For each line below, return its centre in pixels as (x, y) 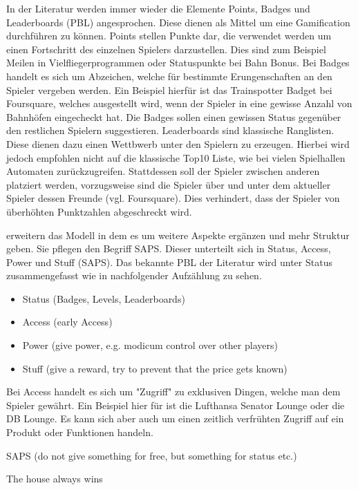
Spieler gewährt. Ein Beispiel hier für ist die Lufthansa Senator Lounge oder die (176, 405)
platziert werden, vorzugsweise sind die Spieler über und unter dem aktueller (169, 184)
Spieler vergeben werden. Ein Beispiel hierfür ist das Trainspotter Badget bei (169, 89)
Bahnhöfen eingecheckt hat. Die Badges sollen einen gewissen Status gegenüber (174, 116)
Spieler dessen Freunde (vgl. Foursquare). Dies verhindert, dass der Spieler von (173, 198)
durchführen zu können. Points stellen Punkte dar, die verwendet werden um (169, 36)
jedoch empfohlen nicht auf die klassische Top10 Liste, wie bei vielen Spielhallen (176, 157)
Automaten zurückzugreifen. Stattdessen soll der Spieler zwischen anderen (163, 171)
